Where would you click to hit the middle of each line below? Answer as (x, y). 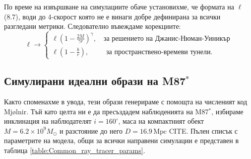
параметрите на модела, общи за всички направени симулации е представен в (122, 140)
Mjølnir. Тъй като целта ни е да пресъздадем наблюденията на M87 (106, 111)
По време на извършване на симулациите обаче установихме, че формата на (119, 6)
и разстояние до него (91, 130)
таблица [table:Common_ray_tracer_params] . (75, 150)
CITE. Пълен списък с (203, 130)
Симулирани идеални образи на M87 (95, 81)
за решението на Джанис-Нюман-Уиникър (167, 39)
